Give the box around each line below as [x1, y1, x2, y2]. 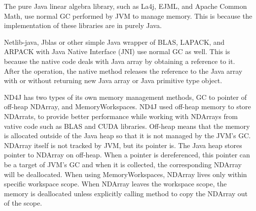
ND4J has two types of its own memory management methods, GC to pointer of [4, 91, 247, 102]
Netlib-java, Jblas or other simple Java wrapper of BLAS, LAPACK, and [4, 36, 225, 47]
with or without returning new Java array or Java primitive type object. [4, 75, 222, 86]
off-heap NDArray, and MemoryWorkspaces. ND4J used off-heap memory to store [4, 101, 251, 112]
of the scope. [4, 198, 42, 208]
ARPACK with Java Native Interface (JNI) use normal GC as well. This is [4, 46, 230, 57]
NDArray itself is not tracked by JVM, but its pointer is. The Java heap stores [4, 140, 242, 150]
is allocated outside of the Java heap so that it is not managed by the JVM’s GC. [4, 130, 251, 141]
